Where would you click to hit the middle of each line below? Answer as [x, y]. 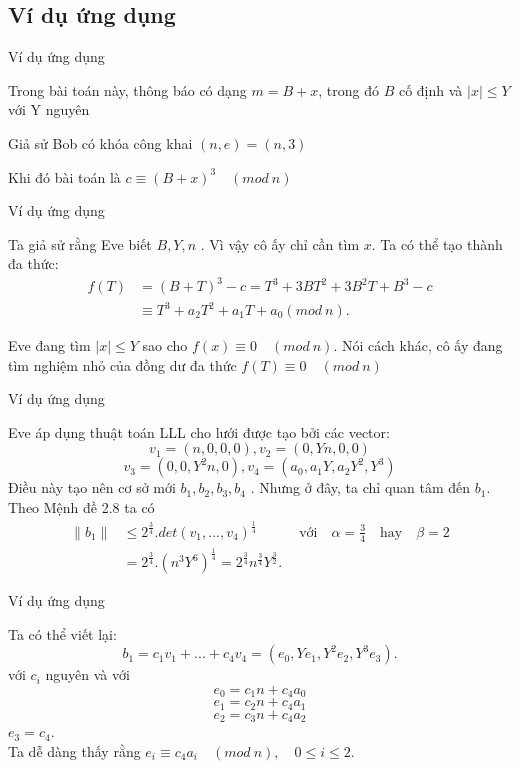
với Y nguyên [49, 109]
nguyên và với [87, 674]
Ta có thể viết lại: [62, 633]
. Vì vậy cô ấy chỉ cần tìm [280, 243]
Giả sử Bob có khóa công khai [100, 142]
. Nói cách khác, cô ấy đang [418, 345]
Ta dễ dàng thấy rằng [74, 750]
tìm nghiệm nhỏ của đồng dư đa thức [122, 364]
